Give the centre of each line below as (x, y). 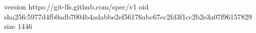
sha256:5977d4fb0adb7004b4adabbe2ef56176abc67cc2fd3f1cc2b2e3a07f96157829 (128, 16)
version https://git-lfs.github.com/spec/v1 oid (76, 6)
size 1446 (18, 26)
